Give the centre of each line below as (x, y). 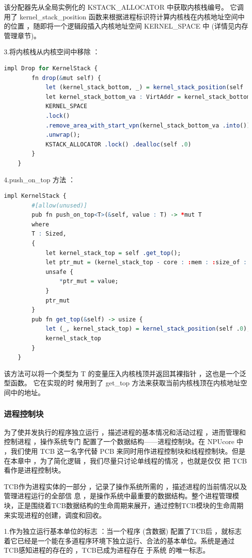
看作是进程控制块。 (34, 470)
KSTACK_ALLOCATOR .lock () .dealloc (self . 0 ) (118, 144)
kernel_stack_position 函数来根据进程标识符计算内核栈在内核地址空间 (129, 16)
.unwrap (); (63, 135)
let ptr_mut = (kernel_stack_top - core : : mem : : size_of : (146, 263)
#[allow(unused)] (59, 205)
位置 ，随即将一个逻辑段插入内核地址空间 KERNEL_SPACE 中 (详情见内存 (129, 26)
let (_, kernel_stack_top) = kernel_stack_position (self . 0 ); (148, 329)
